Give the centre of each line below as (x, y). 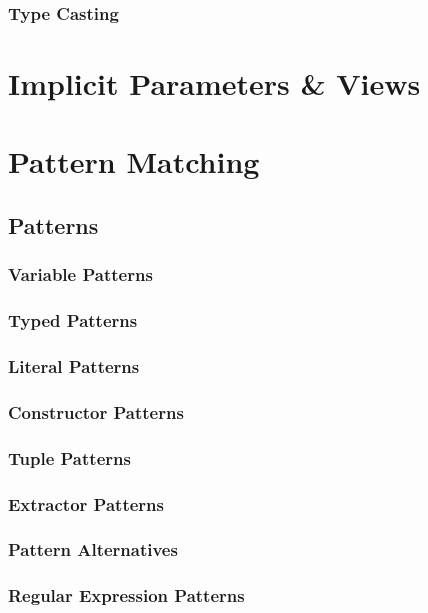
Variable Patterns (80, 274)
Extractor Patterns (86, 503)
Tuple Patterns (69, 457)
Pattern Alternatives (93, 549)
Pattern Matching (134, 161)
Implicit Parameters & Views (214, 83)
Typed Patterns (73, 320)
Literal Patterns (74, 365)
